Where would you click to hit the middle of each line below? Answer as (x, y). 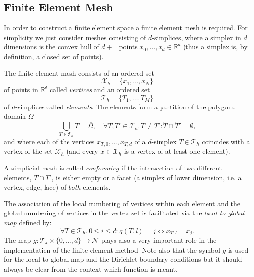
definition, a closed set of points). (54, 56)
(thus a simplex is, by (215, 47)
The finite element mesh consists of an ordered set (79, 73)
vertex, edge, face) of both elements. (57, 187)
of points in (21, 90)
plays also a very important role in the (159, 240)
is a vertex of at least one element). (177, 151)
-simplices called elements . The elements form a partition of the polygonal (126, 106)
